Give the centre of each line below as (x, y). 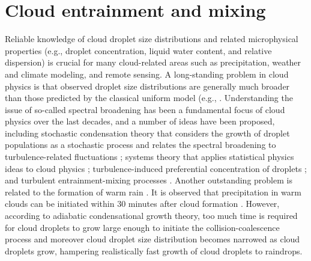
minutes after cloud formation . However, (204, 204)
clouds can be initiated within (60, 204)
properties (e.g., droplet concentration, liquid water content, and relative (138, 50)
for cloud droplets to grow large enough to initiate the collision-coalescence (142, 227)
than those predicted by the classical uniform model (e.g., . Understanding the (149, 98)
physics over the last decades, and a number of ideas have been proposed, (140, 121)
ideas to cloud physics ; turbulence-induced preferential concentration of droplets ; (156, 168)
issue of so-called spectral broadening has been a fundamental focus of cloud (145, 109)
